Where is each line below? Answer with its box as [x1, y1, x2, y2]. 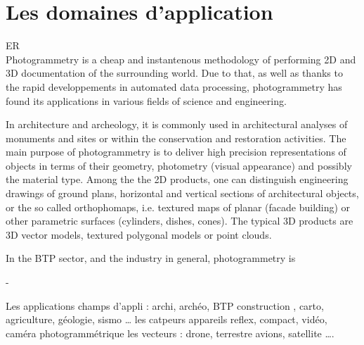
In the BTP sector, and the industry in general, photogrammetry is [6, 251, 296, 265]
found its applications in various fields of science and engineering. [6, 93, 287, 108]
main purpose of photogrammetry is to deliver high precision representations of [6, 144, 346, 159]
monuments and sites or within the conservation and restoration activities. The [6, 130, 346, 145]
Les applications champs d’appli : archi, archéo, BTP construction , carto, [6, 298, 324, 313]
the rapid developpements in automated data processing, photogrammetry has [6, 79, 342, 94]
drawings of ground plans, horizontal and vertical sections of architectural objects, [6, 186, 359, 201]
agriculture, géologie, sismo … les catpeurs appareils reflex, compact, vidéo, [6, 312, 327, 327]
